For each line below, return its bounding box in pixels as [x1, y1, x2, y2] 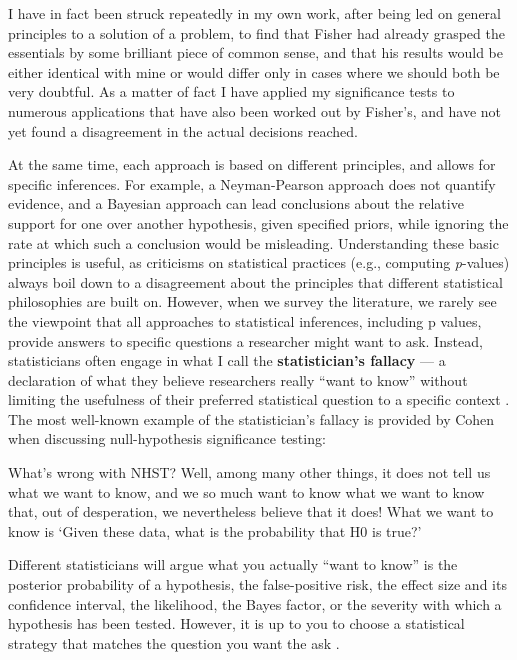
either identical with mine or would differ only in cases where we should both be [8, 61, 500, 82]
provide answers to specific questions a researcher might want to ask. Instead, [8, 330, 483, 351]
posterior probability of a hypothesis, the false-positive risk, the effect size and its [8, 574, 507, 595]
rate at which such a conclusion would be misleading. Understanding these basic [8, 232, 499, 253]
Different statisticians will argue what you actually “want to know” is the [8, 554, 458, 575]
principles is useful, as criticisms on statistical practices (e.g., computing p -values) [8, 252, 510, 273]
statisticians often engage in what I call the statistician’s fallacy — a [8, 350, 446, 371]
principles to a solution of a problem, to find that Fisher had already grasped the [8, 22, 505, 43]
